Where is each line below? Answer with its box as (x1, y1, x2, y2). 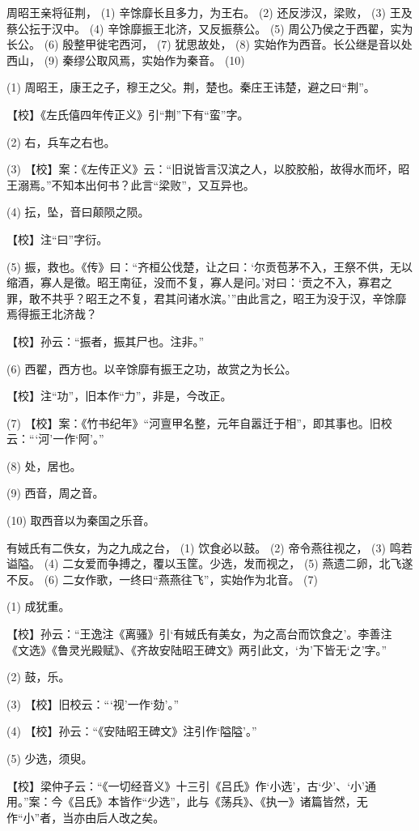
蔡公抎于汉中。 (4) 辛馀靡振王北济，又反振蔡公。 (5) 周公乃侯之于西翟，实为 (6, 19, 413, 36)
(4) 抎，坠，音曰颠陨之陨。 (6, 203, 150, 220)
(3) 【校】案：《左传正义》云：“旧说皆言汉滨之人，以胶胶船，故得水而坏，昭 (6, 160, 410, 177)
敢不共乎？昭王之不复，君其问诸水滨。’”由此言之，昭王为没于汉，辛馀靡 (28, 289, 407, 306)
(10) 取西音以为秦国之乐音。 (6, 512, 155, 529)
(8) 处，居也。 (6, 457, 82, 474)
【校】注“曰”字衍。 (6, 230, 108, 247)
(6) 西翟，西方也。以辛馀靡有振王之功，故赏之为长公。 (6, 360, 297, 377)
